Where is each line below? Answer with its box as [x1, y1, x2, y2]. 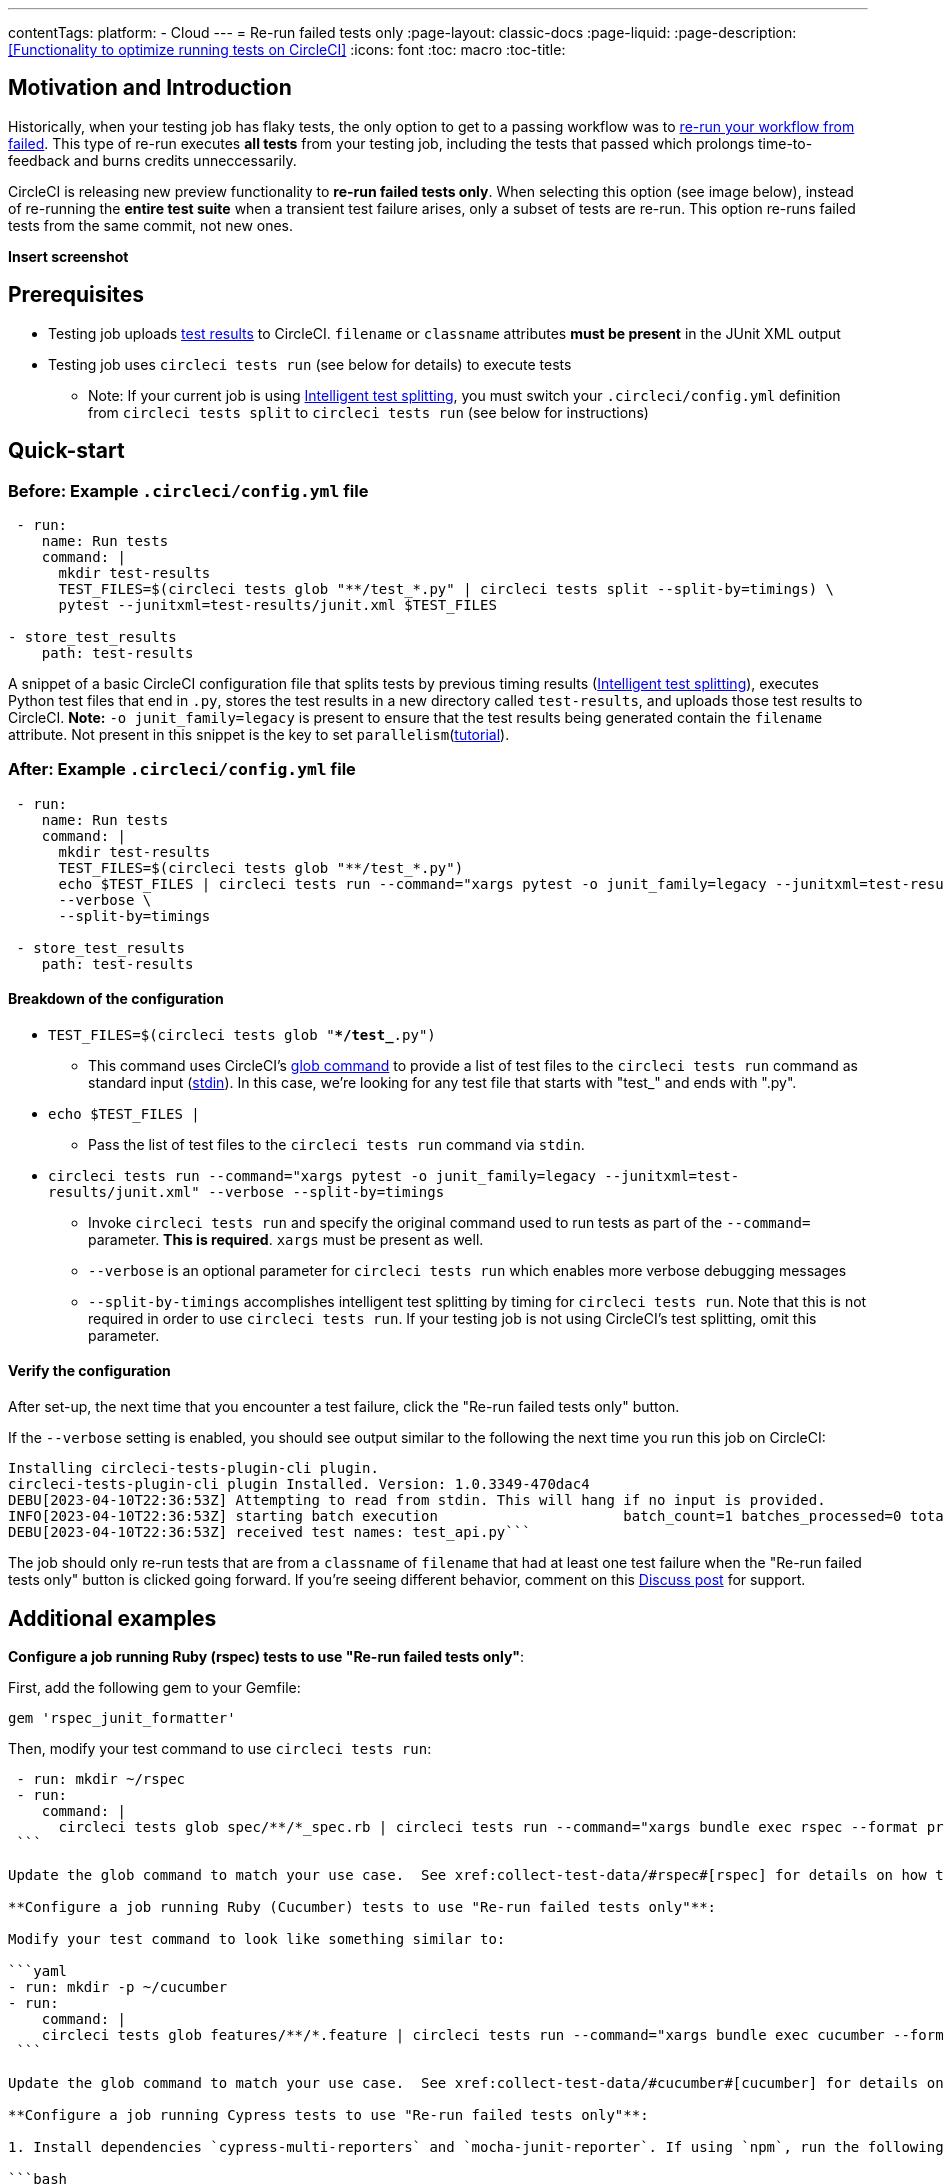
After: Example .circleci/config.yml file [8, 759, 356, 780]
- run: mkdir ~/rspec [16, 1770, 186, 1787]
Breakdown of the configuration [8, 990, 224, 1008]
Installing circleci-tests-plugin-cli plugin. [8, 1460, 379, 1477]
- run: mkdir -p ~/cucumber [8, 1978, 228, 1995]
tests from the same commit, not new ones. [8, 216, 294, 234]
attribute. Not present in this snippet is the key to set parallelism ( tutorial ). [8, 725, 510, 743]
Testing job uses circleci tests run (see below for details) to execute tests [48, 355, 572, 373]
